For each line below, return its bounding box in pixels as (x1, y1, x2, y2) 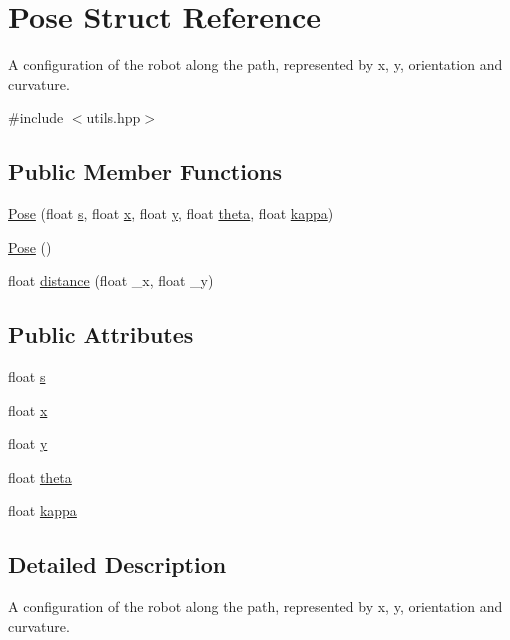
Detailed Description (8, 549, 227, 580)
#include (8, 107, 64, 128)
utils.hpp (86, 107, 141, 128)
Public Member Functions (8, 156, 282, 187)
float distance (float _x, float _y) (8, 270, 214, 291)
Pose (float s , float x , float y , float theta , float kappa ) (8, 203, 334, 224)
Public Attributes (8, 319, 194, 350)
